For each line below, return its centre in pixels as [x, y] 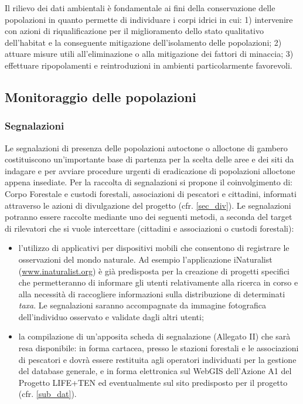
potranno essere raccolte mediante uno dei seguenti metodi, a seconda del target [149, 217]
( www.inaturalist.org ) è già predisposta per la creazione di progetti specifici [154, 271]
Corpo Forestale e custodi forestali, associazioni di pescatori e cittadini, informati [151, 193]
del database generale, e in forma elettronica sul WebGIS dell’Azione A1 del [155, 371]
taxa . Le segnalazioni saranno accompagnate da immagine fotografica [142, 305]
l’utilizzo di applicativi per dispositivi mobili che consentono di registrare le [154, 248]
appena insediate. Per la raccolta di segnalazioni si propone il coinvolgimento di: [149, 182]
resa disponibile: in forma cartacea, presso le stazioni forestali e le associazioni [159, 348]
